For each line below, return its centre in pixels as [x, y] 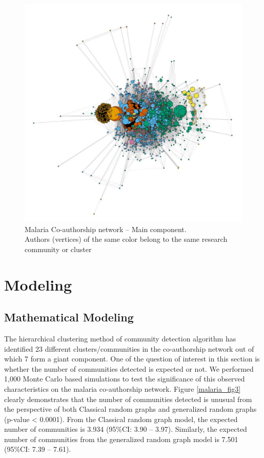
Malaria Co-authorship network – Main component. [106, 229]
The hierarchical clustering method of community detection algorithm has [120, 338]
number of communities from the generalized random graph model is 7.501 [121, 439]
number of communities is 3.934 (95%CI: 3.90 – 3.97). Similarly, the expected [126, 429]
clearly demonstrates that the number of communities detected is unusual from [128, 399]
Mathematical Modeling [69, 317]
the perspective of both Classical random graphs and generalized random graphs [130, 409]
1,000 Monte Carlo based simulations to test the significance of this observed [125, 379]
